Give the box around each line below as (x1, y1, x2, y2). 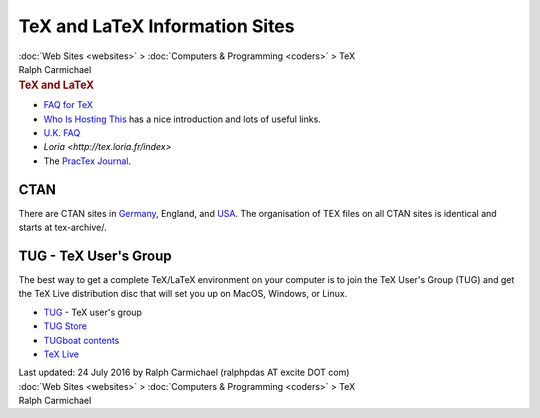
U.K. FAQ (43, 126, 81, 139)
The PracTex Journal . (43, 155, 132, 167)
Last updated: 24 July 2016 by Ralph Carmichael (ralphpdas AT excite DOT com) (18, 366, 350, 379)
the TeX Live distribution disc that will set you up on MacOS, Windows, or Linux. (18, 288, 348, 300)
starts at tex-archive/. (18, 221, 107, 234)
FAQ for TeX (43, 99, 94, 111)
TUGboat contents (43, 334, 120, 346)
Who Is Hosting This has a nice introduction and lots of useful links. (43, 113, 322, 125)
